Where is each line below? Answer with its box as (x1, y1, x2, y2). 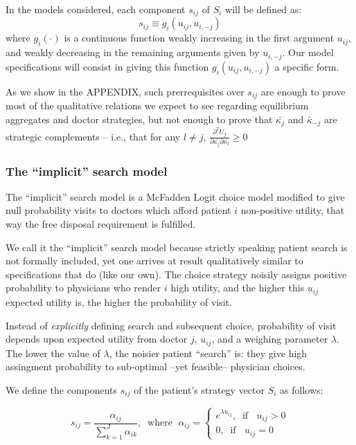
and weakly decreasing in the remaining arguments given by (6, 45, 260, 60)
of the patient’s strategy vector (134, 382, 265, 397)
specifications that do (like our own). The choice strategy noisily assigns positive (6, 266, 347, 281)
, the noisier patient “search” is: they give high (109, 345, 308, 360)
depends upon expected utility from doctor (6, 332, 188, 346)
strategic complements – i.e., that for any (6, 129, 181, 143)
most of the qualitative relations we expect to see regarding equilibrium (6, 98, 309, 113)
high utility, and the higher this (170, 280, 305, 295)
